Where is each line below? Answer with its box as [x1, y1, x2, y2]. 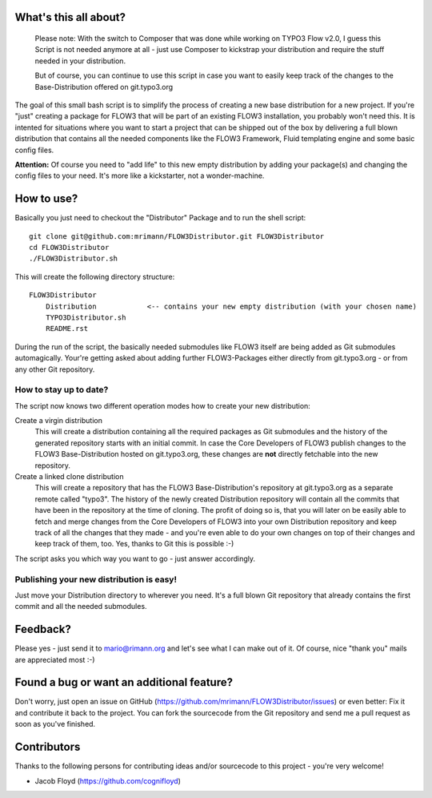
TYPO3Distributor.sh [45, 312, 126, 322]
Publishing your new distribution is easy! [14, 574, 178, 585]
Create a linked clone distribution [14, 472, 124, 481]
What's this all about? [14, 10, 126, 24]
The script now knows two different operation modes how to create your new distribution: [14, 401, 311, 410]
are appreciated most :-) [14, 655, 95, 664]
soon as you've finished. [14, 719, 96, 729]
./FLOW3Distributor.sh [29, 254, 118, 264]
